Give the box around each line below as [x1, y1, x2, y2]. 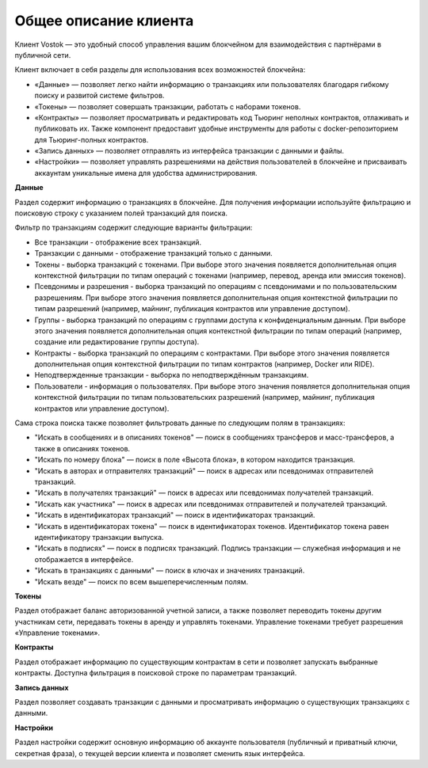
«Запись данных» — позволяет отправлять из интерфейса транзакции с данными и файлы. [34, 146, 345, 156]
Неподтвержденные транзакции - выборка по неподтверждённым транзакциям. [34, 371, 309, 380]
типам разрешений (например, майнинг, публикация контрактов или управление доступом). [34, 304, 350, 314]
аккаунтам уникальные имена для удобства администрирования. [34, 168, 258, 177]
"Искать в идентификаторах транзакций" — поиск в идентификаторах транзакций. [34, 511, 315, 520]
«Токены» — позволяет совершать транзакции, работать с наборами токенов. [34, 101, 301, 111]
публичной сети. [14, 50, 71, 59]
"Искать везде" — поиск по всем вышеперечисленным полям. [34, 576, 249, 586]
